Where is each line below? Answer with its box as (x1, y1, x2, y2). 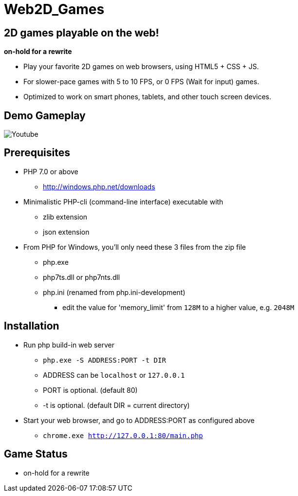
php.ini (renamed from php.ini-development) (43, 288, 186, 296)
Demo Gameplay (4, 109, 86, 122)
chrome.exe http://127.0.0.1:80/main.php (43, 431, 203, 440)
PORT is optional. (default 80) (43, 386, 138, 394)
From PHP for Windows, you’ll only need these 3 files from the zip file (23, 242, 246, 251)
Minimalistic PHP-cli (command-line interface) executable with (23, 197, 223, 206)
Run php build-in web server (23, 340, 115, 349)
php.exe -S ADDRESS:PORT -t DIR (43, 356, 166, 364)
